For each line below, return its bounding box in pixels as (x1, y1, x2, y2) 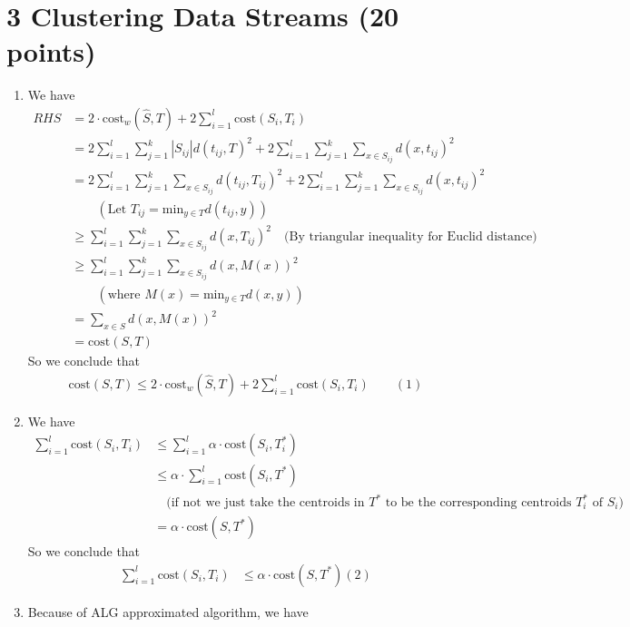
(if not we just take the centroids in (166, 496, 365, 510)
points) (6, 33, 96, 70)
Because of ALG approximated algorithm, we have (27, 602, 309, 621)
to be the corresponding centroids (385, 496, 572, 510)
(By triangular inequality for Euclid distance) (284, 230, 537, 244)
